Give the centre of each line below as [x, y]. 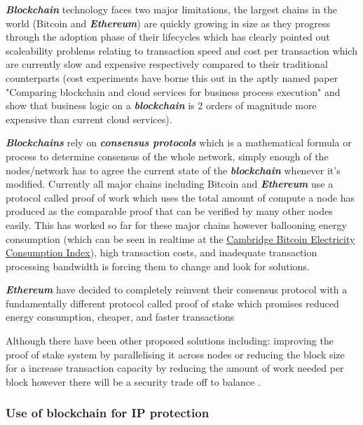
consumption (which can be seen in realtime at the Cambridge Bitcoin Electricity [180, 238]
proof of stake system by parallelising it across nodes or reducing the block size [175, 354]
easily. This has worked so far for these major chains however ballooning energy [176, 224]
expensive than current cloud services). [89, 119]
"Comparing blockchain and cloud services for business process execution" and [173, 91]
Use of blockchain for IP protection [108, 413]
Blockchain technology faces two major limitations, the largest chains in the [172, 9]
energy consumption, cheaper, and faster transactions [120, 317]
